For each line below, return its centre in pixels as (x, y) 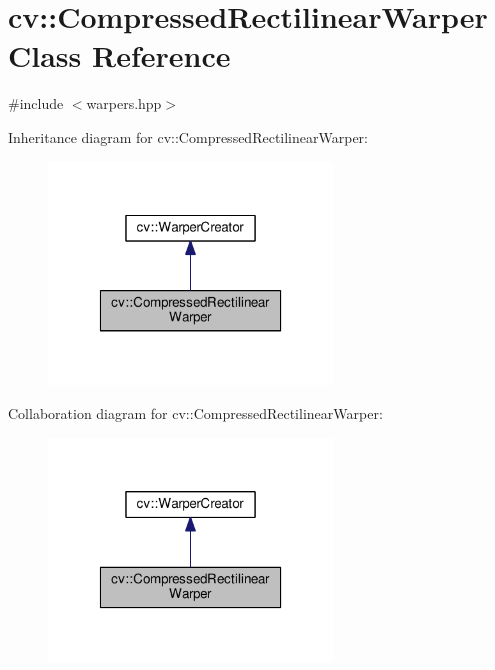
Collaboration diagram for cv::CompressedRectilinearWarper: (195, 413)
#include (36, 103)
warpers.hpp (124, 103)
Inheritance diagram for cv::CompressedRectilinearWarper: (188, 136)
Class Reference (119, 55)
